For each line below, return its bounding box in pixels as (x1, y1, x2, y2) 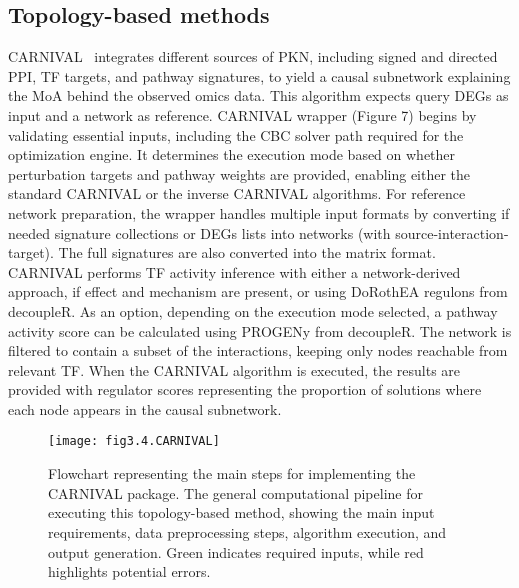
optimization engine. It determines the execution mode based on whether (8, 144, 456, 165)
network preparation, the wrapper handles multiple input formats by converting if (8, 202, 510, 223)
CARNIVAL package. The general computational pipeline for (48, 482, 423, 503)
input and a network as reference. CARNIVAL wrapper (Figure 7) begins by (8, 104, 477, 125)
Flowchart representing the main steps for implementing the (48, 463, 416, 484)
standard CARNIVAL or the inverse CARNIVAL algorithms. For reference (8, 183, 466, 204)
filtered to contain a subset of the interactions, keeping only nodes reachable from (8, 340, 508, 361)
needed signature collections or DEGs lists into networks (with (8, 222, 391, 243)
